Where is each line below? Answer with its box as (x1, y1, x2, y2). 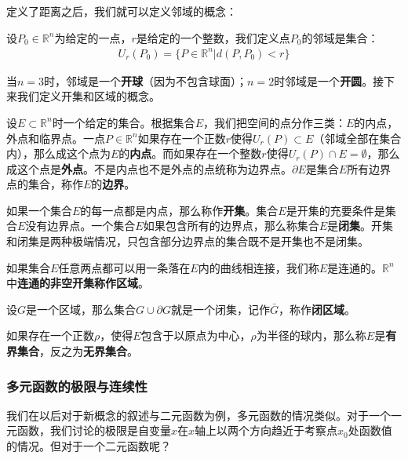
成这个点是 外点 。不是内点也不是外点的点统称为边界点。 (6, 160, 292, 177)
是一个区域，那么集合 (26, 301, 137, 317)
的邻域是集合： (301, 29, 379, 46)
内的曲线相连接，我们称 (198, 259, 319, 275)
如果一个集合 (6, 202, 72, 218)
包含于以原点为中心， (140, 327, 251, 344)
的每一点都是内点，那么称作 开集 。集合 (80, 202, 279, 218)
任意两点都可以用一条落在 (58, 259, 191, 275)
